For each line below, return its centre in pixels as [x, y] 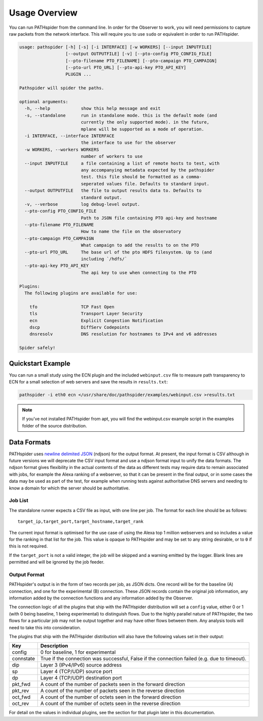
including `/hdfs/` [104, 259]
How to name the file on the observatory [131, 232]
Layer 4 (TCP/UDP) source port [76, 672]
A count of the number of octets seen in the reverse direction [111, 703]
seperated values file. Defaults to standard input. [145, 184]
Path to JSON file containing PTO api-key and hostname [149, 218]
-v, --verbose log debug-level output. [82, 204]
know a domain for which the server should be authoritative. [69, 488]
